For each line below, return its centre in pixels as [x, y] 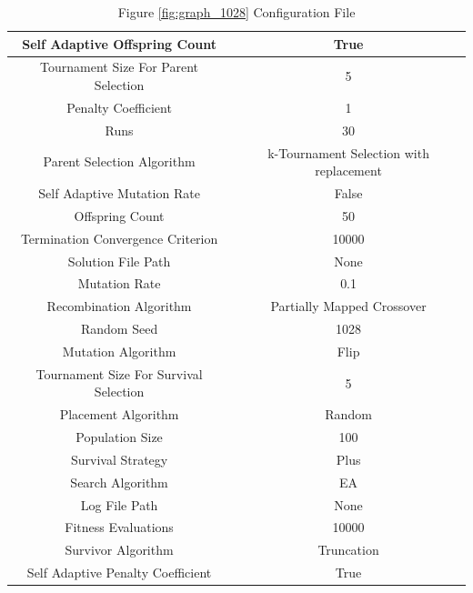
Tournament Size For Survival [119, 373]
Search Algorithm [119, 482]
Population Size [119, 437]
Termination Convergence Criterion [119, 238]
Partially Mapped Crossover [348, 306]
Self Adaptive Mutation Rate [119, 193]
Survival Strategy [119, 459]
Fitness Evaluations [119, 527]
